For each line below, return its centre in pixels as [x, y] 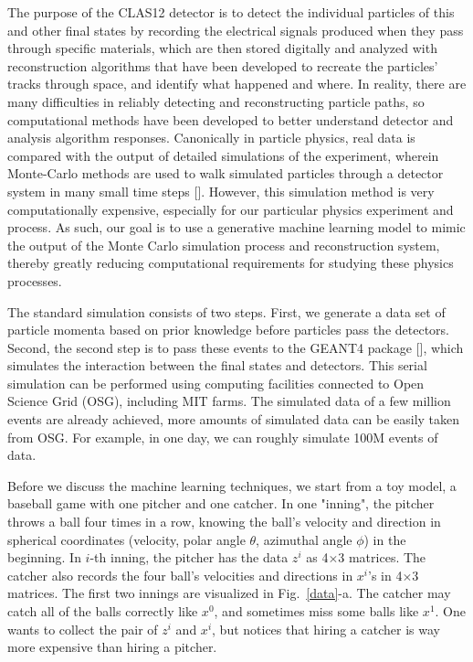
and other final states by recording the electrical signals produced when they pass [236, 30]
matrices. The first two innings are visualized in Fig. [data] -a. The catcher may [229, 593]
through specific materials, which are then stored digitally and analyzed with [222, 48]
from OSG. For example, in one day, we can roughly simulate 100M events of [223, 437]
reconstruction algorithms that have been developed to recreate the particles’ [223, 65]
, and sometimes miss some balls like [316, 611]
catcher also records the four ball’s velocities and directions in [180, 575]
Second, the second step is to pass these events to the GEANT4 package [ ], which [236, 347]
